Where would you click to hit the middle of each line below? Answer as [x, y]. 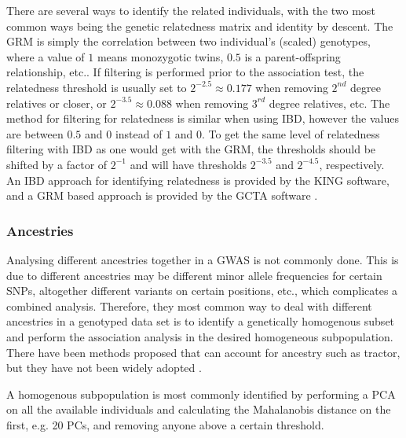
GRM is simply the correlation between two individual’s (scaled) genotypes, [188, 41]
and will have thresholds [188, 164]
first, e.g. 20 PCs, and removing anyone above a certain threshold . [165, 424]
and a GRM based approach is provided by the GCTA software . [162, 195]
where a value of [46, 56]
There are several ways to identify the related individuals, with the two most [191, 10]
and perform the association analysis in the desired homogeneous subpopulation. [200, 336]
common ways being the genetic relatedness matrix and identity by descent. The [200, 26]
